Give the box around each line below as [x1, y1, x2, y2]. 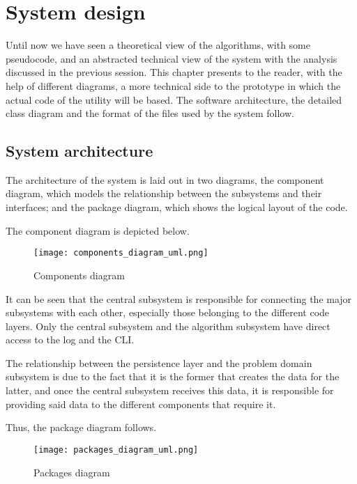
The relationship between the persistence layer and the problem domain [6, 355, 312, 370]
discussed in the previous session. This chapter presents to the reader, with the [6, 65, 342, 79]
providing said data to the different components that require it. [6, 396, 276, 411]
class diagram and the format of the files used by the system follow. [6, 106, 294, 120]
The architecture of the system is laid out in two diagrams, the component [6, 172, 324, 187]
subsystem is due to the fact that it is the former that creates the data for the [6, 369, 340, 384]
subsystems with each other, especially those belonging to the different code [6, 305, 330, 320]
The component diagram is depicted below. [6, 223, 190, 237]
